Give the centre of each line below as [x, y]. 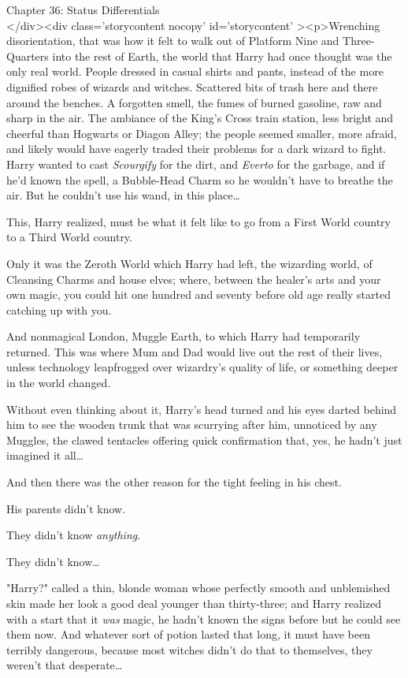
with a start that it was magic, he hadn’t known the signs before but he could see [204, 618]
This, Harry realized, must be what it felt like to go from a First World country [198, 221]
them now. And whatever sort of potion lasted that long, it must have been [188, 634]
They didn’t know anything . [74, 535]
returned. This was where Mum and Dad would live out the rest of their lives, [195, 351]
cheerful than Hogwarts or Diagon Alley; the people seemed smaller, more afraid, [202, 133]
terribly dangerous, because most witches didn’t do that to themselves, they [189, 649]
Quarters [28, 56]
